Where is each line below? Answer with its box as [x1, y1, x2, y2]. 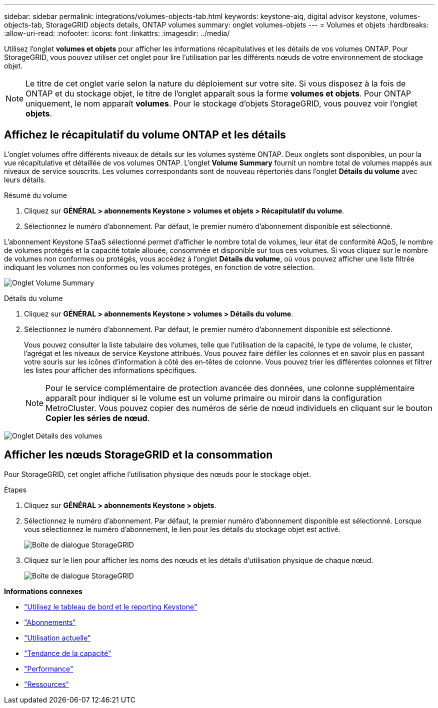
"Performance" [24, 664, 73, 673]
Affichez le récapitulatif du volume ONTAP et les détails [4, 128, 286, 141]
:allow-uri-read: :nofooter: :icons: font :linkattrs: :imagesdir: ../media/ [4, 29, 230, 37]
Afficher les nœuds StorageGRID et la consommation [4, 448, 273, 461]
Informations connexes [4, 586, 82, 595]
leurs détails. [4, 175, 46, 184]
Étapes [4, 485, 27, 494]
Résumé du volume [4, 190, 67, 199]
